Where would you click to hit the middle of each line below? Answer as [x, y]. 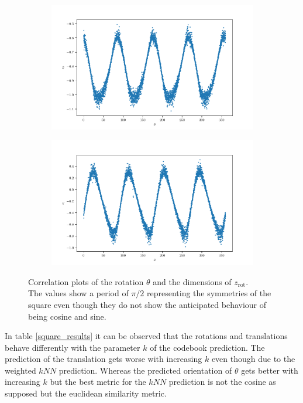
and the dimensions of [192, 281]
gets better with [270, 370]
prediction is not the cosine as [222, 382]
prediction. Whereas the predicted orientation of [145, 370]
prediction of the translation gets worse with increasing [104, 359]
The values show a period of [78, 293]
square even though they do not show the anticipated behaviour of [147, 304]
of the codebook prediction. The [207, 347]
